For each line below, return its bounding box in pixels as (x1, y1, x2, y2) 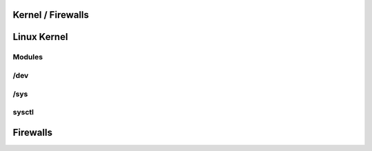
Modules (12, 52, 43, 62)
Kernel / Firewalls (12, 9, 90, 21)
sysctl (12, 108, 34, 117)
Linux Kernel (12, 31, 68, 43)
